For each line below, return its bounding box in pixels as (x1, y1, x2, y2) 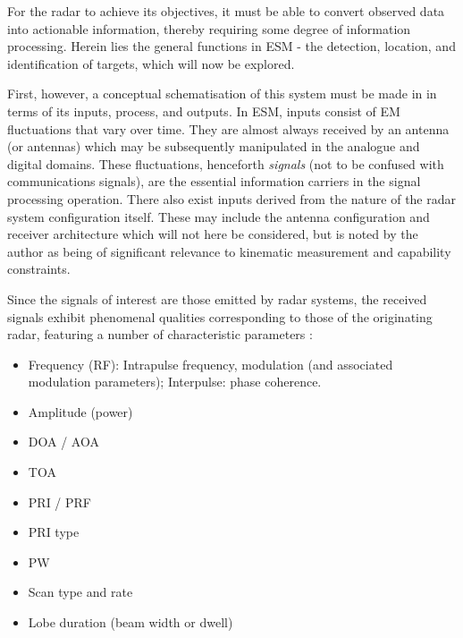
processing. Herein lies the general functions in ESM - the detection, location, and (7, 37, 456, 55)
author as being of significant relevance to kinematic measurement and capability (7, 242, 451, 260)
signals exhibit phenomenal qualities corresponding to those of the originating (7, 307, 433, 326)
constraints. (7, 259, 71, 278)
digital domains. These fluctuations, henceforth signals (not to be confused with (7, 154, 444, 173)
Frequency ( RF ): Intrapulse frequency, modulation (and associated (28, 354, 393, 373)
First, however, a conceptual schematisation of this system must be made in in (7, 84, 437, 103)
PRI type (28, 523, 80, 541)
